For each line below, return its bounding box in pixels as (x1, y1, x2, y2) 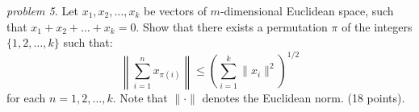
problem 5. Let (6, 2, 78, 19)
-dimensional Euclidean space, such (220, 2, 394, 19)
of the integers (341, 18, 413, 35)
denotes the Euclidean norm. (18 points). (202, 89, 405, 106)
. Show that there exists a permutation (136, 18, 328, 35)
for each (6, 89, 46, 106)
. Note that (112, 89, 168, 106)
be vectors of (144, 2, 207, 19)
